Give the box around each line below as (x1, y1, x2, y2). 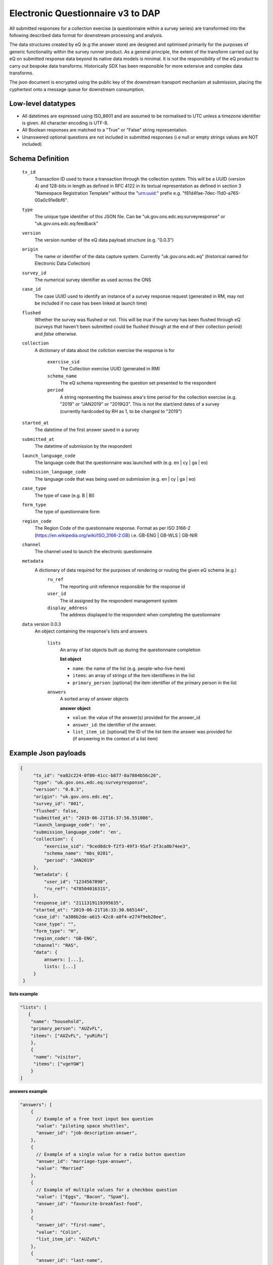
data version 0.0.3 (22, 621, 62, 627)
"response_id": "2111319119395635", (33, 900, 124, 906)
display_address (47, 605, 88, 611)
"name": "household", (30, 1019, 84, 1024)
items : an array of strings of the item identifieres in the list (72, 672, 195, 679)
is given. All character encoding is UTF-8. (22, 119, 109, 126)
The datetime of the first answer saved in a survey (34, 427, 140, 433)
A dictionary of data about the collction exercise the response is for (34, 347, 175, 353)
